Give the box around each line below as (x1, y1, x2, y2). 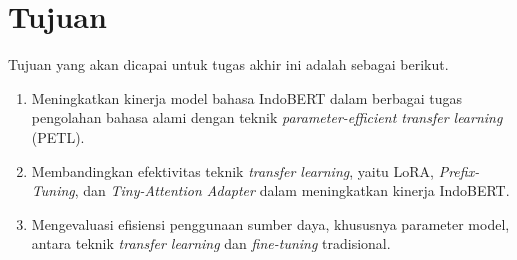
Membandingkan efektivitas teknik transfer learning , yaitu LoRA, (31, 160, 435, 181)
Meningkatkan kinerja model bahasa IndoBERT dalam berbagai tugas (31, 87, 463, 108)
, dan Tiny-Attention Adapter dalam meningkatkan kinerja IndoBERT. (74, 180, 510, 201)
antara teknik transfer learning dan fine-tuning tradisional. (31, 233, 391, 254)
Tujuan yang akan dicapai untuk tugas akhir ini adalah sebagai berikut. (8, 54, 449, 75)
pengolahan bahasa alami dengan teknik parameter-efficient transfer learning (31, 107, 503, 128)
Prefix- (438, 160, 480, 181)
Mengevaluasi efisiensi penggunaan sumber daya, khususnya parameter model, (31, 213, 510, 234)
